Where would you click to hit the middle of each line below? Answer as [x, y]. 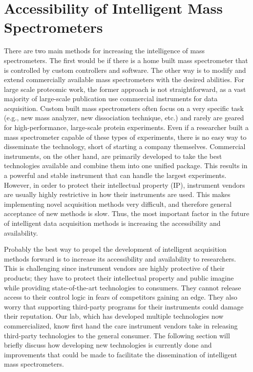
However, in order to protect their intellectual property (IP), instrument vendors [125, 185]
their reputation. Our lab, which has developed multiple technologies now [114, 316]
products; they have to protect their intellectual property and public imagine [119, 277]
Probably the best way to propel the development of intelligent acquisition [115, 249]
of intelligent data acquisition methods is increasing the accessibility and [112, 223]
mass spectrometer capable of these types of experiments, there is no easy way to [125, 137]
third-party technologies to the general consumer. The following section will [117, 335]
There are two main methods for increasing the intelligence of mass [105, 51]
